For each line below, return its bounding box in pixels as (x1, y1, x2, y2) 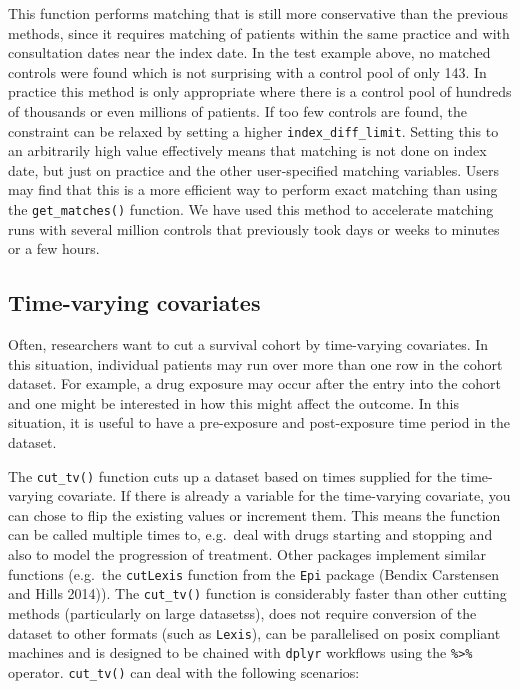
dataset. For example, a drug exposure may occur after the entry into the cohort (8, 373, 501, 394)
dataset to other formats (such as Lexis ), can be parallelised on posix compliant (8, 622, 501, 643)
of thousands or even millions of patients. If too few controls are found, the (8, 100, 468, 121)
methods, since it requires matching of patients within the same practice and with (8, 22, 510, 43)
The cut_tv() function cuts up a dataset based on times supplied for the (8, 465, 457, 486)
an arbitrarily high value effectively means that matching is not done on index (8, 140, 487, 161)
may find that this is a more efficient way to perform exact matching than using (8, 179, 498, 200)
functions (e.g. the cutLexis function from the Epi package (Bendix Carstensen (8, 563, 500, 584)
